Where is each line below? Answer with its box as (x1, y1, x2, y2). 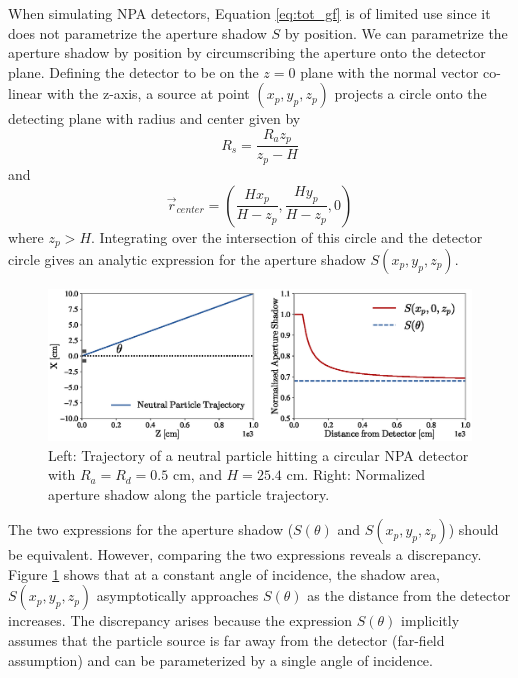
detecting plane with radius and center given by (8, 108, 301, 129)
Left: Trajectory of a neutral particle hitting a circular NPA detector (48, 444, 469, 465)
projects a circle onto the (334, 83, 487, 104)
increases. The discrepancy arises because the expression (8, 610, 353, 631)
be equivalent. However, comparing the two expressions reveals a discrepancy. (8, 544, 482, 565)
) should (448, 519, 499, 540)
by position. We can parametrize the (284, 22, 508, 43)
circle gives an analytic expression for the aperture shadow (8, 248, 366, 269)
